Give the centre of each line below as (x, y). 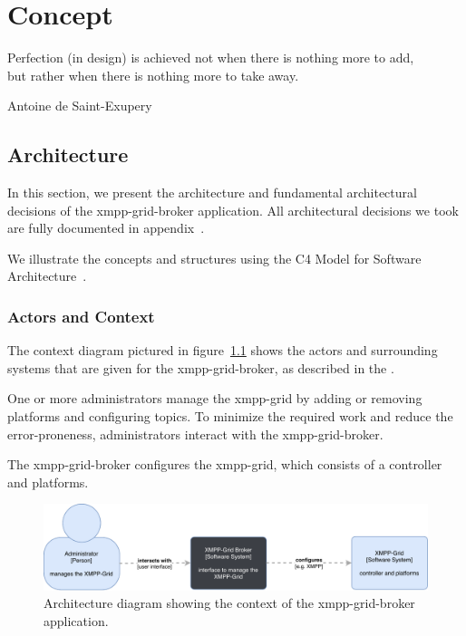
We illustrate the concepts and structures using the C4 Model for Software (214, 258)
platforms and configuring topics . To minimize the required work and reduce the (230, 416)
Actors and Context (81, 316)
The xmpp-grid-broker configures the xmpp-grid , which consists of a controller (225, 464)
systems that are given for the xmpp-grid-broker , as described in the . (201, 367)
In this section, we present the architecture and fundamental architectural (212, 193)
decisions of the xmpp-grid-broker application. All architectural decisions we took (233, 210)
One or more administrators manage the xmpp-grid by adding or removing (215, 398)
